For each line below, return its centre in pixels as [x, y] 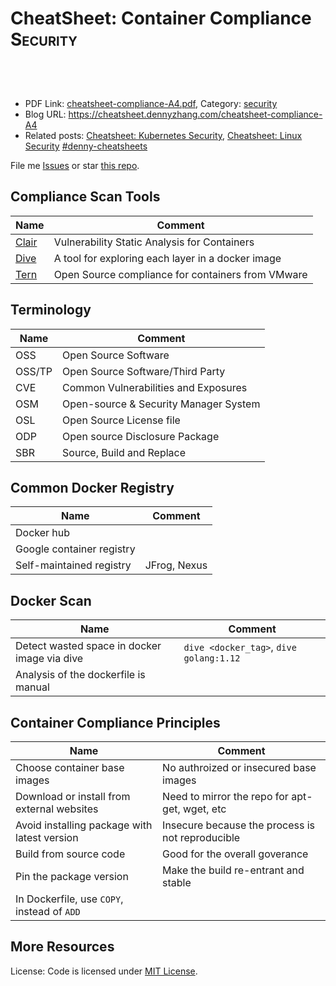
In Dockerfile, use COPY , [69, 899]
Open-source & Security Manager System [161, 404]
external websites [57, 809]
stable [177, 882]
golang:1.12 [212, 658]
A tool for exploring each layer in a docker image [167, 258]
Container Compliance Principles [115, 722]
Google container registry [75, 549]
